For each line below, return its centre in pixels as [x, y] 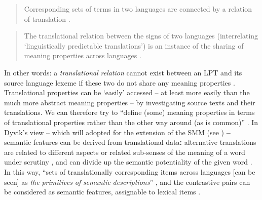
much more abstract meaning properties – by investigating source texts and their [130, 102]
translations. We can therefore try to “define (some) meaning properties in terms [129, 112]
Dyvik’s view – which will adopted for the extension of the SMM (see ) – [117, 132]
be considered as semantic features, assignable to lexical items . [102, 192]
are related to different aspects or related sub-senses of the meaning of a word [125, 152]
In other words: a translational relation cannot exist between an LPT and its [123, 72]
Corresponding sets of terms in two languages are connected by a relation [138, 9]
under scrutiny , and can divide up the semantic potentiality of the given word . [128, 162]
